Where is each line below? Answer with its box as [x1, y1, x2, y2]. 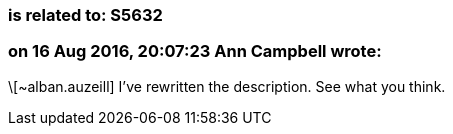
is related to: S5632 [8, 5, 163, 25]
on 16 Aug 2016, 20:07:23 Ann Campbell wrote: [8, 41, 382, 62]
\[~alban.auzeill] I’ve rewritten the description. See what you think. [8, 77, 446, 95]
